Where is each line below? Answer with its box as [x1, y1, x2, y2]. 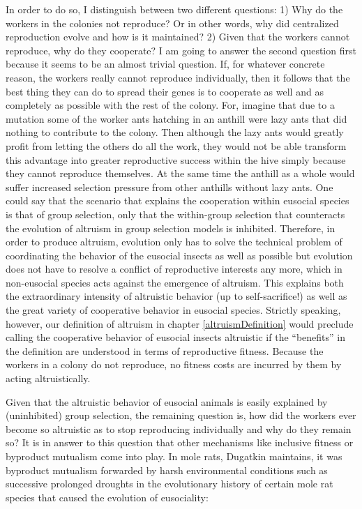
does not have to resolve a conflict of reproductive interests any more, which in [6, 261, 342, 276]
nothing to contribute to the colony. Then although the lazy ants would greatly [6, 125, 344, 139]
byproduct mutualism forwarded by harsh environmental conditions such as [6, 462, 328, 477]
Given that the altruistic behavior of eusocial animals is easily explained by [6, 394, 328, 409]
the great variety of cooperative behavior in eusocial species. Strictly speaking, [6, 303, 341, 317]
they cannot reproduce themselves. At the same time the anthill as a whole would [6, 166, 355, 181]
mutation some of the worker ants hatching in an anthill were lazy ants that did [6, 111, 347, 126]
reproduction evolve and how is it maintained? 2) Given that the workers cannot [6, 29, 350, 44]
